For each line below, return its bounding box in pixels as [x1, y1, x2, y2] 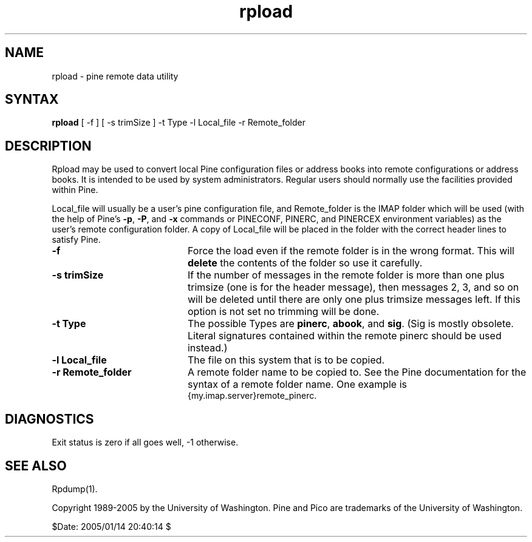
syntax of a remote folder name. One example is [187, 378, 408, 391]
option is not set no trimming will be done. [187, 305, 380, 318]
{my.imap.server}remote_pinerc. [188, 390, 317, 401]
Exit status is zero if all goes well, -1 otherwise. [52, 437, 239, 448]
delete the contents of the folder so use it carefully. [187, 257, 423, 269]
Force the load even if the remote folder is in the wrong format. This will [187, 245, 514, 257]
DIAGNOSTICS [5, 411, 94, 427]
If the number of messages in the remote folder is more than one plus [187, 269, 505, 282]
